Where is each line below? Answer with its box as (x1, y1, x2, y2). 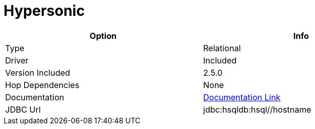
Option (89, 30, 117, 41)
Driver (5, 55, 29, 66)
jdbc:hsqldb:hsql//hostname (203, 104, 311, 115)
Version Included (5, 67, 70, 78)
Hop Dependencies (5, 79, 80, 90)
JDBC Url (5, 104, 41, 115)
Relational (203, 42, 241, 53)
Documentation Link (203, 92, 281, 102)
